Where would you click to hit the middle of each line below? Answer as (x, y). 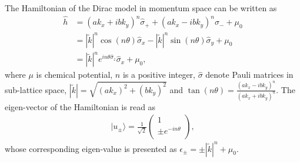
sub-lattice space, (36, 89)
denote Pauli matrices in (249, 75)
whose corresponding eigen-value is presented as (91, 148)
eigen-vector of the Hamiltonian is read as (80, 106)
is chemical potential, (74, 75)
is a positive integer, (159, 75)
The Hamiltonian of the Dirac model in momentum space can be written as (141, 8)
